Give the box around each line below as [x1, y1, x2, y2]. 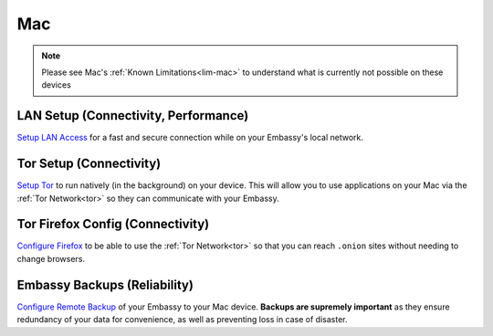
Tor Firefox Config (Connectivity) [16, 216, 210, 232]
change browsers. [16, 253, 86, 264]
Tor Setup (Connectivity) [16, 156, 162, 172]
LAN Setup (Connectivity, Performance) [16, 108, 249, 123]
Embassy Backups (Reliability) [16, 277, 194, 292]
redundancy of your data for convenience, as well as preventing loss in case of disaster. [16, 314, 348, 325]
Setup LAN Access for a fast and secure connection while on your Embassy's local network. [16, 132, 364, 143]
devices [41, 79, 72, 90]
